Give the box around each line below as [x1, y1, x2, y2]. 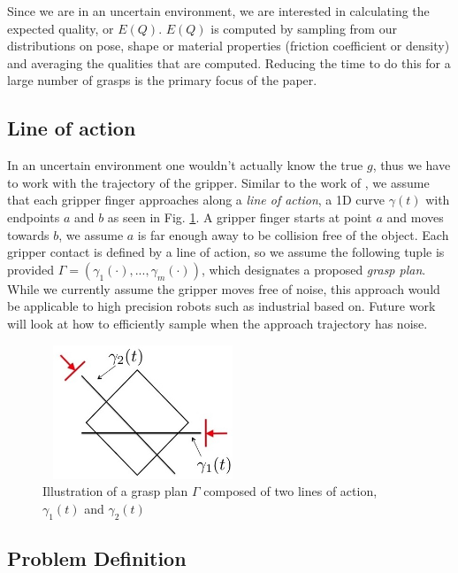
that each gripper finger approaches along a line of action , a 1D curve [7, 190, 385, 209]
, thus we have [372, 156, 451, 174]
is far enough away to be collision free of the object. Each [137, 225, 449, 244]
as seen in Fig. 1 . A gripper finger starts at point [107, 207, 372, 226]
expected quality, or [7, 19, 114, 37]
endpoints [7, 207, 60, 226]
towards [7, 225, 50, 244]
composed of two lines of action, [203, 482, 378, 500]
